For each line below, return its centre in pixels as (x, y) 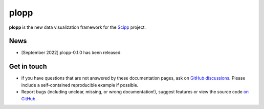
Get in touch (28, 66)
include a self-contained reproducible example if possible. (80, 85)
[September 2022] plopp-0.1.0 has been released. (71, 53)
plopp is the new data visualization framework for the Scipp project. (77, 27)
